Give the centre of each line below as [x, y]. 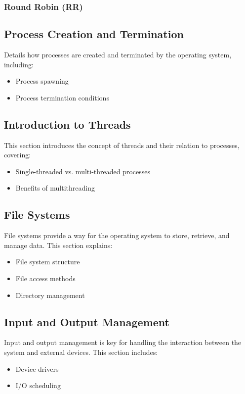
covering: [18, 155]
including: [19, 64]
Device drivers [37, 369]
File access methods [45, 278]
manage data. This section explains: [58, 245]
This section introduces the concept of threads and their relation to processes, [122, 145]
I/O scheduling [38, 385]
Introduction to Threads [67, 124]
